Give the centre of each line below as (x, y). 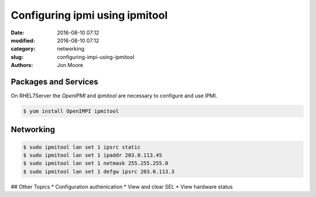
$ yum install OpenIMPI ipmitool (71, 111)
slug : (17, 57)
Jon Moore (70, 65)
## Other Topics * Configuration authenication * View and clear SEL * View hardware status (122, 187)
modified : (23, 40)
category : (23, 49)
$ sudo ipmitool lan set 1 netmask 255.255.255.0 (96, 163)
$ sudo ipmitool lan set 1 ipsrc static (82, 147)
